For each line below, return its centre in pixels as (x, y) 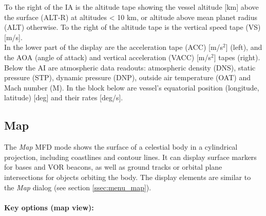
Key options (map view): (49, 207)
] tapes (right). (237, 57)
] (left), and (244, 47)
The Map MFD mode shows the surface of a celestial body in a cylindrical (121, 147)
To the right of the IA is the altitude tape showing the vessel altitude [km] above (131, 7)
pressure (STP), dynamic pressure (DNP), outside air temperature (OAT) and (127, 77)
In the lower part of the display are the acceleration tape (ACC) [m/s (114, 47)
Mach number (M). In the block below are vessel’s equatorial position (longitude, (132, 87)
